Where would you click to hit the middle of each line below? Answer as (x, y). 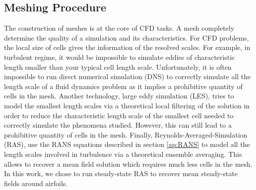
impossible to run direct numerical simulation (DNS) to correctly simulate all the (128, 76)
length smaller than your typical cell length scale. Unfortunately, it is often (118, 67)
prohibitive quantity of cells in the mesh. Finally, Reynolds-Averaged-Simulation (126, 134)
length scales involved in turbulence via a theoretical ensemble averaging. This (123, 154)
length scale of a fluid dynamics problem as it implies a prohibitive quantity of (123, 86)
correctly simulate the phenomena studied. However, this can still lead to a (118, 125)
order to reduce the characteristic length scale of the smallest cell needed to (119, 115)
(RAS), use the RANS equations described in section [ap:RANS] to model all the (127, 144)
